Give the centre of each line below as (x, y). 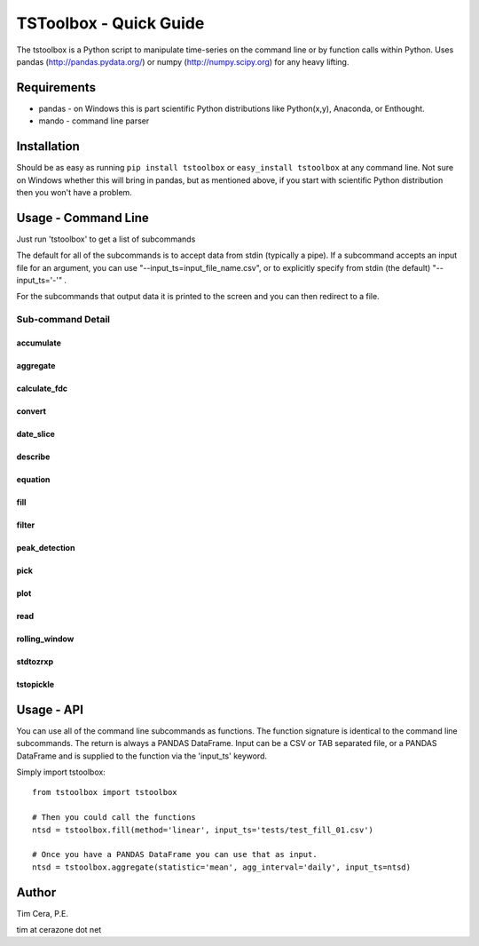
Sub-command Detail (63, 320)
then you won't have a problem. (74, 192)
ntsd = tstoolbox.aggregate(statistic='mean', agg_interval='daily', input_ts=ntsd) (222, 867)
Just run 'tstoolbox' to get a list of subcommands (106, 239)
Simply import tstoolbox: (61, 772)
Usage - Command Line (83, 218)
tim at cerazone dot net (59, 930)
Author (36, 892)
